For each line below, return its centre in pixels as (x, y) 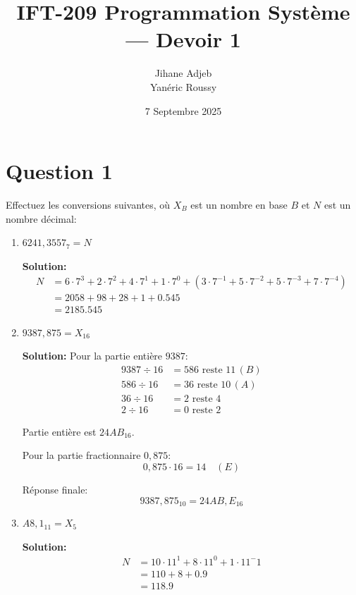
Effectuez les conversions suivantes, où (88, 205)
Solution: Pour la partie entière (92, 356)
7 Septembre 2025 (183, 110)
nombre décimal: (41, 218)
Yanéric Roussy (183, 86)
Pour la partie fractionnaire (81, 455)
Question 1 (59, 171)
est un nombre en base (239, 205)
